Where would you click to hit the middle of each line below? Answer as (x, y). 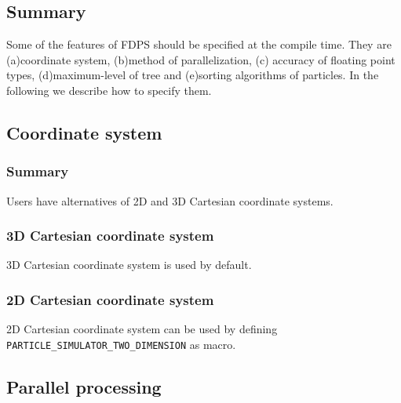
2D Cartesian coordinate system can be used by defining (142, 329)
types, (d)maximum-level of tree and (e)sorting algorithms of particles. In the (193, 75)
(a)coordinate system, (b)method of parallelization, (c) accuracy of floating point (201, 59)
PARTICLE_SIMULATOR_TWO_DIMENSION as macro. (121, 344)
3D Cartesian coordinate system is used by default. (129, 265)
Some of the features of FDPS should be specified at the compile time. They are (199, 44)
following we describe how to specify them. (109, 90)
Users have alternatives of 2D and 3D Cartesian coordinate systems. (170, 200)
